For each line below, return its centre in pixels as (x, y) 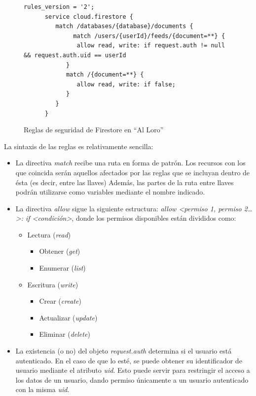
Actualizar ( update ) (68, 317)
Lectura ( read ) (49, 234)
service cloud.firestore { (89, 17)
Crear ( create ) (60, 301)
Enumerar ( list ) (62, 268)
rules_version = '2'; (59, 7)
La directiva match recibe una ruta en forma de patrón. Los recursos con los (130, 163)
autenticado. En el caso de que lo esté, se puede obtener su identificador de (129, 360)
